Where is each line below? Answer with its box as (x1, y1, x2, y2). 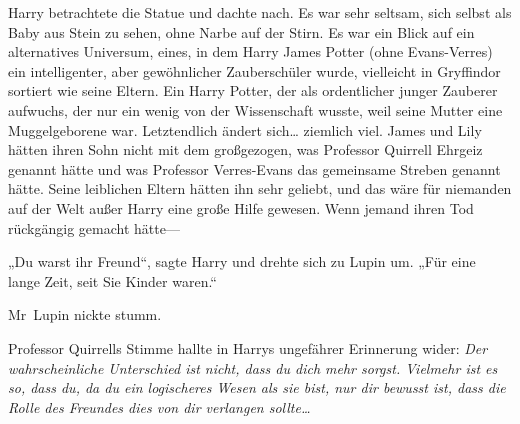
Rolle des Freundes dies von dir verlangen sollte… (8, 396, 311, 417)
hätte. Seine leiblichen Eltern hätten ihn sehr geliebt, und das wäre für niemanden (8, 178, 512, 199)
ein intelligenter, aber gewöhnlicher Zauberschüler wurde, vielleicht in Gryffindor (8, 60, 501, 81)
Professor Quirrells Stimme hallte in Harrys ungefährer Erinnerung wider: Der (8, 337, 488, 358)
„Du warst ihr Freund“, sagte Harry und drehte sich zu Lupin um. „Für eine (8, 251, 476, 272)
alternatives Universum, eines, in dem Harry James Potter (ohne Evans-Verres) (8, 41, 493, 62)
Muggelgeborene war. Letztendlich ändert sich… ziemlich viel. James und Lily (8, 119, 482, 140)
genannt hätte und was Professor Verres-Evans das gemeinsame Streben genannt (8, 158, 501, 179)
